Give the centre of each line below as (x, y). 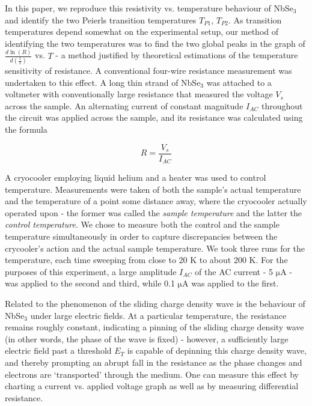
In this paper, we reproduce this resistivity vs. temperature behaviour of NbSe (149, 8)
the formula (26, 129)
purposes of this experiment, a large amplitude (91, 271)
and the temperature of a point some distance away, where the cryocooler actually (156, 201)
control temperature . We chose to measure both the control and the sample (142, 224)
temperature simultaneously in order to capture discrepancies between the (141, 236)
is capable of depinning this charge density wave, (217, 350)
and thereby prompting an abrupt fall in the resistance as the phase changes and (154, 362)
